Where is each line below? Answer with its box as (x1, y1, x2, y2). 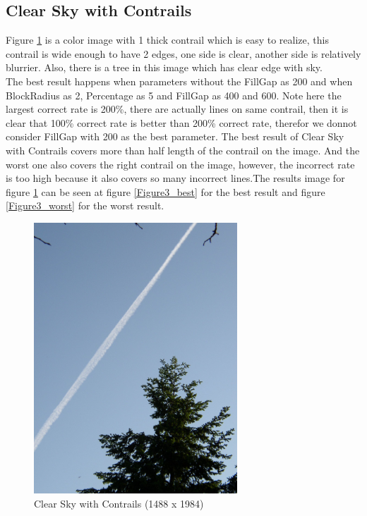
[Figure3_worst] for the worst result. (6, 198, 164, 213)
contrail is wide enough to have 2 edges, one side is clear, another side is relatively (6, 46, 361, 61)
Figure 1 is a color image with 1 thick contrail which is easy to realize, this (6, 32, 329, 47)
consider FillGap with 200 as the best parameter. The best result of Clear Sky (6, 129, 344, 144)
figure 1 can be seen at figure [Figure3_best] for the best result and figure (6, 184, 325, 199)
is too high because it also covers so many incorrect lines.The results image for (6, 171, 345, 185)
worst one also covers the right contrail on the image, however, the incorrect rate (6, 156, 355, 171)
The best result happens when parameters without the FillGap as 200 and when (6, 73, 353, 88)
